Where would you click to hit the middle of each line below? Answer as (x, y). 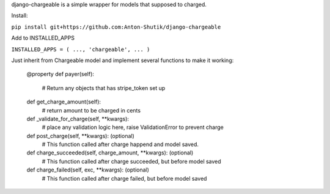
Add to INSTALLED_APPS (43, 38)
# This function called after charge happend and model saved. (120, 144)
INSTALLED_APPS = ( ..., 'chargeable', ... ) (81, 49)
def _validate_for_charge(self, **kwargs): (78, 119)
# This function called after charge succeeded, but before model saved (131, 161)
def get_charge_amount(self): (64, 102)
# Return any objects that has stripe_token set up (104, 88)
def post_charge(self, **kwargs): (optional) (80, 136)
